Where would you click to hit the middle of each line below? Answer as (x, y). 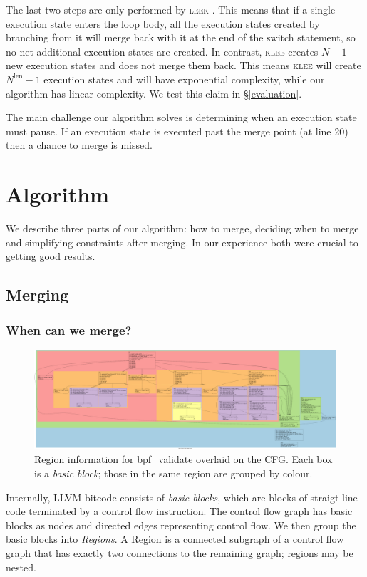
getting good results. (51, 256)
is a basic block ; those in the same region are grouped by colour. (174, 473)
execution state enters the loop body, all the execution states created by (163, 23)
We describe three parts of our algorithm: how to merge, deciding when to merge (182, 228)
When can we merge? (69, 329)
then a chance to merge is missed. (79, 145)
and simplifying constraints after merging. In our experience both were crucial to (182, 242)
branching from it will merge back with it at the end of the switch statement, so (181, 37)
